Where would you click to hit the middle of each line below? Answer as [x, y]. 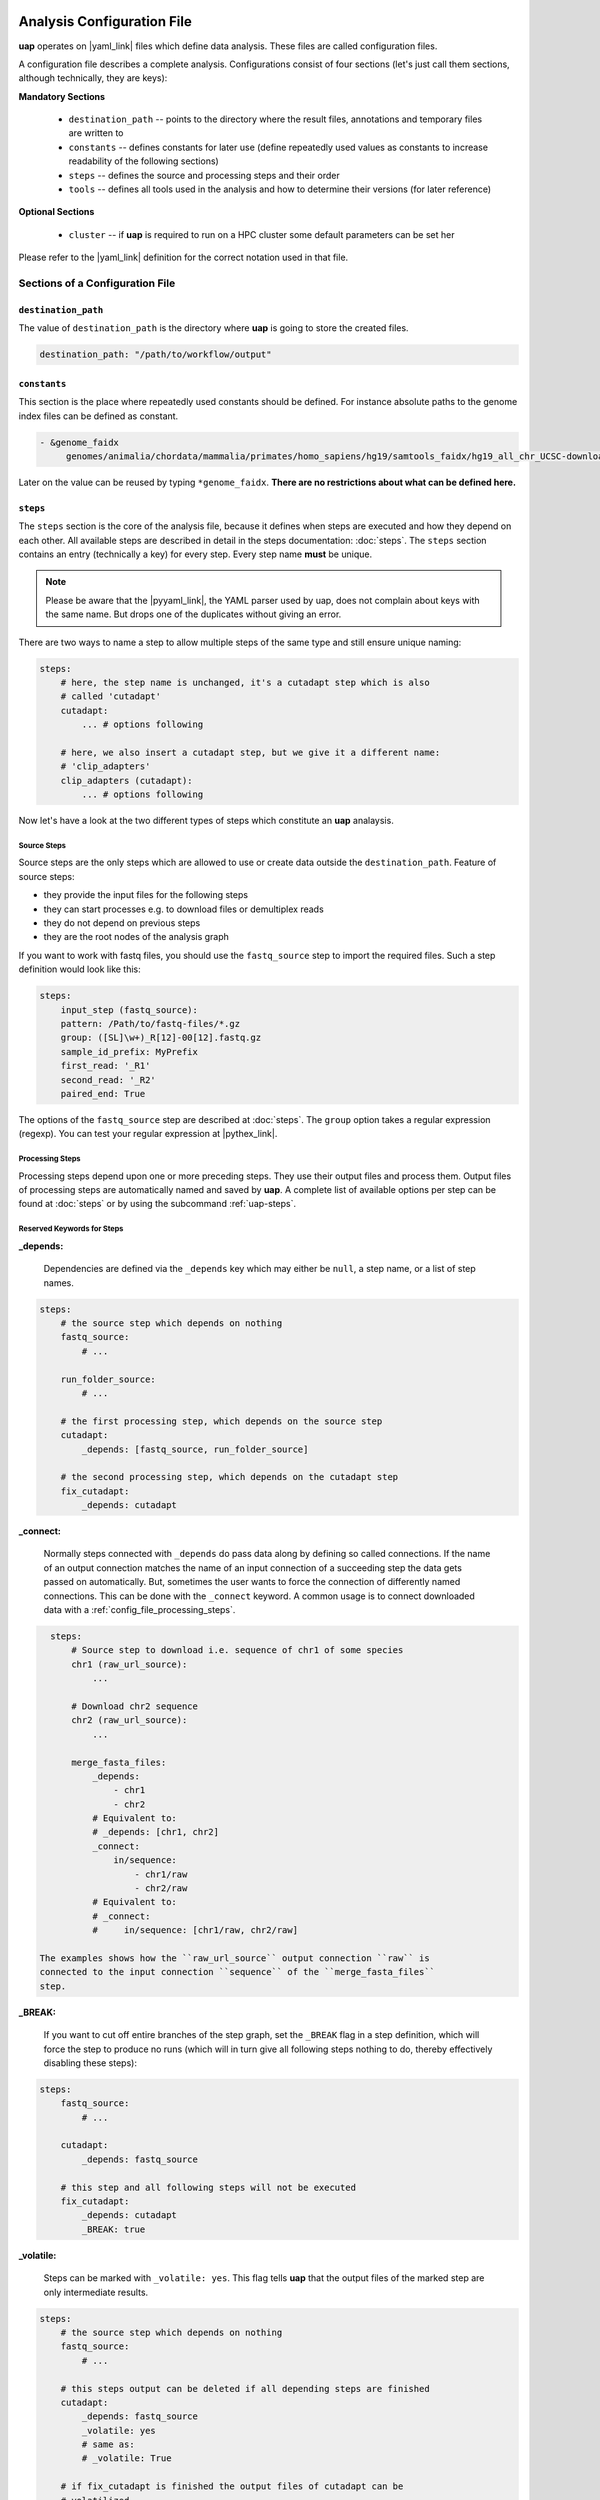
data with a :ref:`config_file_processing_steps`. [139, 1609]
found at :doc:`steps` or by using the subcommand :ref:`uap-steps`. [157, 1204]
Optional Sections [56, 212]
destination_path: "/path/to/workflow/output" [155, 354]
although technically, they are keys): [93, 78]
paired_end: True [103, 1093]
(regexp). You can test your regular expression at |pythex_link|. [148, 1134]
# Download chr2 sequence [135, 1706]
